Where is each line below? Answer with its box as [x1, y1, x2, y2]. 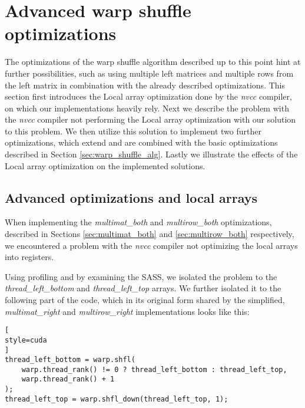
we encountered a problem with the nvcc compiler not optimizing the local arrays [5, 239, 298, 251]
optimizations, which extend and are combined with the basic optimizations [5, 136, 278, 149]
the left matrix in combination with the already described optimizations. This [5, 78, 285, 91]
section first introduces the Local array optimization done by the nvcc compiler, [5, 90, 292, 103]
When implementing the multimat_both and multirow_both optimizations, [5, 216, 272, 228]
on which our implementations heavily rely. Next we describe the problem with [5, 101, 289, 114]
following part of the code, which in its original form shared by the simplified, [5, 294, 285, 306]
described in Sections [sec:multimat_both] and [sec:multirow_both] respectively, [5, 228, 294, 240]
